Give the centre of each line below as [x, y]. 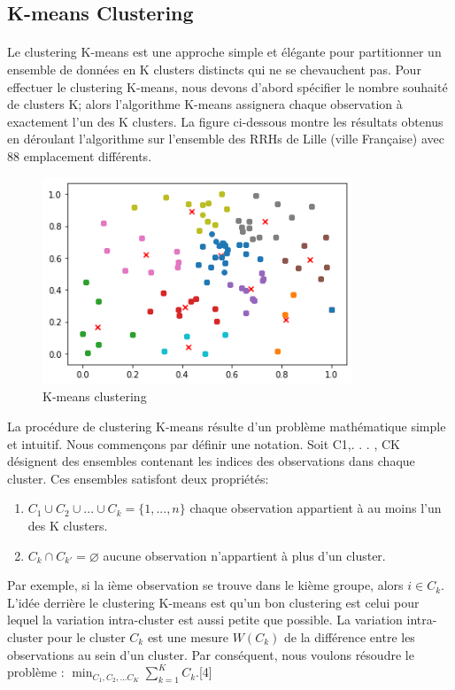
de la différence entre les [349, 636]
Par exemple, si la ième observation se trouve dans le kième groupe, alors [205, 585]
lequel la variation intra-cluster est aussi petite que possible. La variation [205, 620]
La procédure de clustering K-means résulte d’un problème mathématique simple [227, 426]
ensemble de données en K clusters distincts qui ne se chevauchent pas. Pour [214, 69]
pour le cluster [86, 636]
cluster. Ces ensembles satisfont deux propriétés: [138, 478]
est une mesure [188, 636]
